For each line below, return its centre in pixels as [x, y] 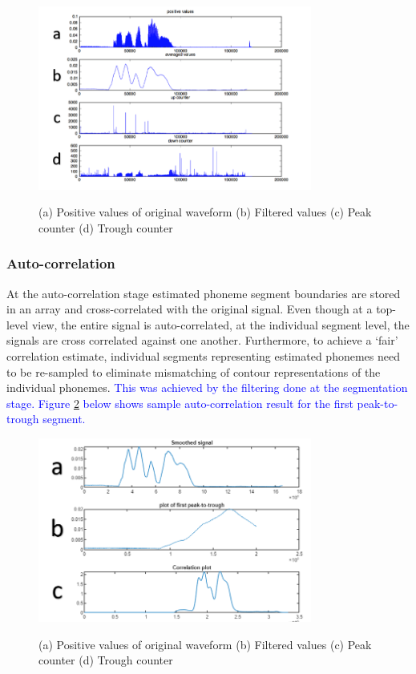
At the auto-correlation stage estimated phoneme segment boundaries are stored [204, 293]
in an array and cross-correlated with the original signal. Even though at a [190, 309]
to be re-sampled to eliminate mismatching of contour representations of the [194, 371]
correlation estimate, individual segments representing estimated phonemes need [203, 355]
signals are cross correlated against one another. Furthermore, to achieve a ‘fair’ [202, 340]
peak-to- [378, 403]
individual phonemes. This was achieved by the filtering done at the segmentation [207, 387]
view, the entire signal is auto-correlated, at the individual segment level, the [220, 324]
